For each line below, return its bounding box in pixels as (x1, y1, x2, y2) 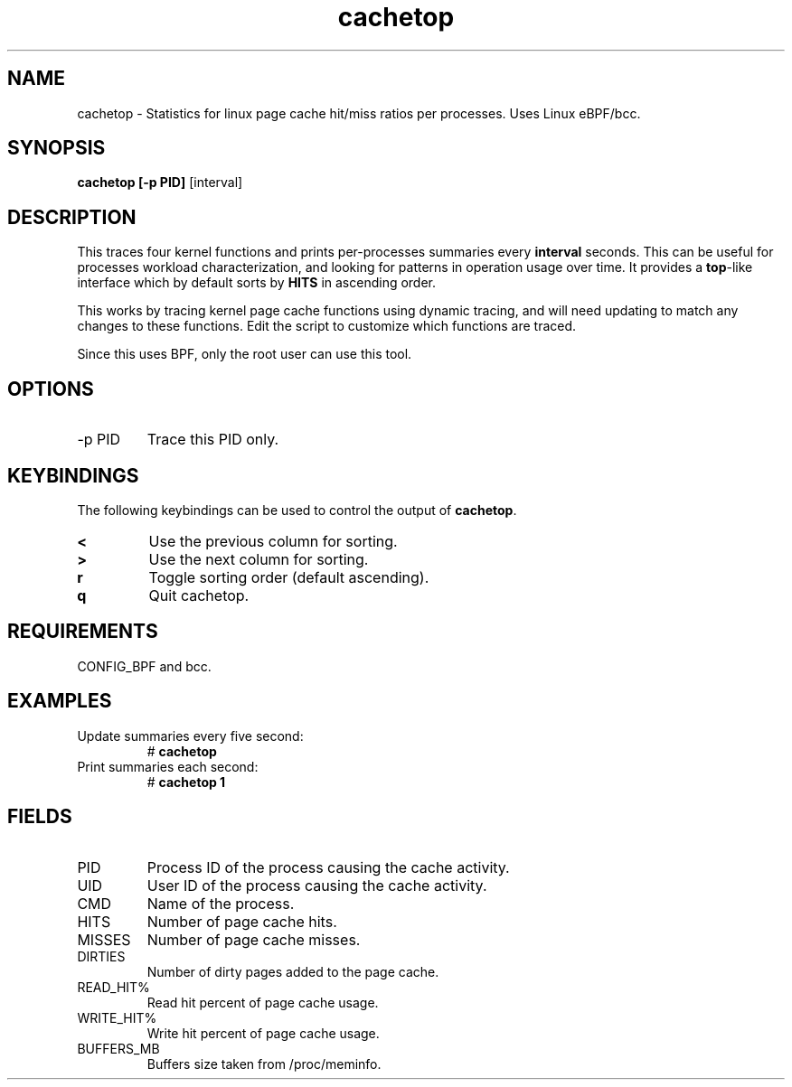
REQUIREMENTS (7, 620, 158, 643)
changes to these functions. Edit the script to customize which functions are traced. (77, 318, 577, 334)
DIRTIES (77, 948, 126, 964)
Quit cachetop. (148, 586, 250, 604)
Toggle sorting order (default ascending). (148, 567, 429, 586)
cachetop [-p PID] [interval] (77, 174, 243, 191)
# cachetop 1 (146, 773, 226, 790)
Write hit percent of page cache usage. (146, 1025, 380, 1041)
